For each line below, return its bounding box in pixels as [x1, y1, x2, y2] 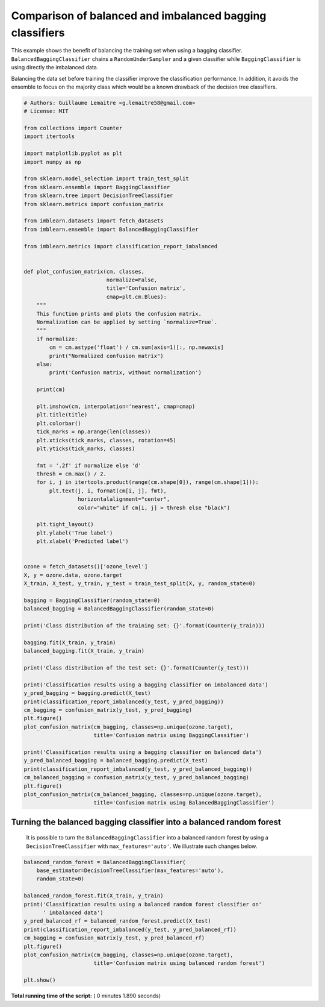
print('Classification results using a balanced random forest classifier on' [23, 901, 262, 908]
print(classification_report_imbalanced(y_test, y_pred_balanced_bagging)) [23, 765, 253, 773]
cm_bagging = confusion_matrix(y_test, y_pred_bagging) [23, 707, 193, 714]
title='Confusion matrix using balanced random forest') [93, 960, 265, 967]
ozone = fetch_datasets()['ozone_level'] [23, 563, 148, 570]
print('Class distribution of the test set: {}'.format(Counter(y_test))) [23, 665, 250, 671]
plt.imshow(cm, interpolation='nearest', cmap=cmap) [36, 403, 196, 410]
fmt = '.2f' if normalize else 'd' [36, 462, 141, 469]
